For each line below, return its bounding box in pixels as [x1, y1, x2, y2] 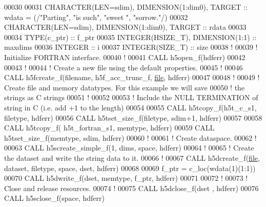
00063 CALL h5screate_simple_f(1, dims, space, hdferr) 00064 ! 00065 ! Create [4, 142, 254, 153]
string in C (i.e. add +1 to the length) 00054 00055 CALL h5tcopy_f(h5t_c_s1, [4, 102, 257, 112]
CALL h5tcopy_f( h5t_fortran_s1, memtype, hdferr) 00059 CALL [4, 122, 215, 133]
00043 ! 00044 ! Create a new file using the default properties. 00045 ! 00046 [4, 62, 243, 72]
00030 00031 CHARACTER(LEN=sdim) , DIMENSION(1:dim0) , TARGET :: [4, 2, 248, 12]
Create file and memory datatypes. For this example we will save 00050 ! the [4, 82, 245, 92]
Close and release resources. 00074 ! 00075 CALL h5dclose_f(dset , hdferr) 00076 [4, 182, 259, 193]
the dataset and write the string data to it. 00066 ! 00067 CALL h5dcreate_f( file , [4, 152, 260, 163]
